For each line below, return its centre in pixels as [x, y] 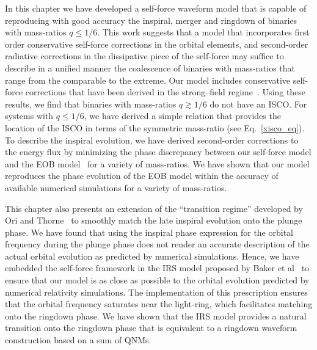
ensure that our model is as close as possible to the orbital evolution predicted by [157, 280]
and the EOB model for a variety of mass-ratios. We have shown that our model [157, 163]
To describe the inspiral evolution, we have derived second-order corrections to [152, 140]
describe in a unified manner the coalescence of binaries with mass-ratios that [150, 67]
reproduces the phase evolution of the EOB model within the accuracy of [142, 176]
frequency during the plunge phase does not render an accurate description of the [157, 244]
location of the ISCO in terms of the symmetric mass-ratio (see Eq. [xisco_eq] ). [155, 127]
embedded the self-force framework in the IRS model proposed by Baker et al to [157, 268]
